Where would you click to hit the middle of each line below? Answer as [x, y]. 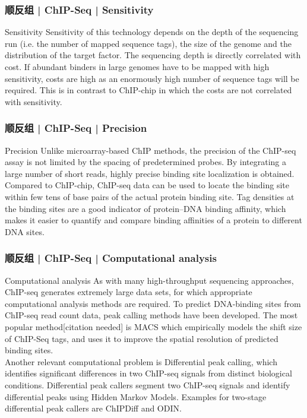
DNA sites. [25, 231]
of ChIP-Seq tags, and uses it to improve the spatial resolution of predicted [142, 338]
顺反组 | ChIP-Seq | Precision [76, 128]
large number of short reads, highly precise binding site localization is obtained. [150, 173]
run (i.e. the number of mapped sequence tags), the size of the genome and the [148, 43]
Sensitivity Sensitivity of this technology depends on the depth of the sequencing [152, 32]
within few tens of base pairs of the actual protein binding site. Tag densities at [150, 196]
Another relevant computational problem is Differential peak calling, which [141, 361]
